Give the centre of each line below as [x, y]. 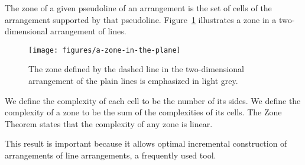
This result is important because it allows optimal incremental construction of [146, 143]
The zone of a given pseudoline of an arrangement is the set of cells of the [138, 8]
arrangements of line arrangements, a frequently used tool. [111, 155]
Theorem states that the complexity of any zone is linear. [109, 123]
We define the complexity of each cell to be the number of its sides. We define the [153, 100]
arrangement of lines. [88, 31]
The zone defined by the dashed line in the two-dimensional [136, 69]
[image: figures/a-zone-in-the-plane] [105, 50]
